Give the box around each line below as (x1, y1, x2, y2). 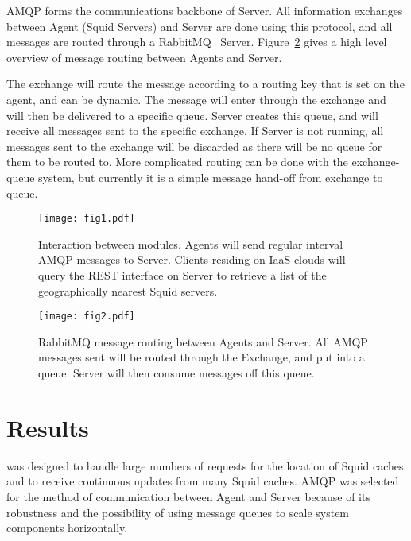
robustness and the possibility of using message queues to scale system (6, 504, 350, 520)
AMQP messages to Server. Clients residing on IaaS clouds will (38, 251, 346, 268)
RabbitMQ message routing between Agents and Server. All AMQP (38, 333, 368, 350)
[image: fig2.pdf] (38, 311, 135, 323)
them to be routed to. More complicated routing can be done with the (6, 153, 348, 170)
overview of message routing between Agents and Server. (6, 48, 282, 65)
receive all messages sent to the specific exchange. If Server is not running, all (6, 122, 384, 139)
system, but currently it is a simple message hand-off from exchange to (38, 168, 383, 185)
